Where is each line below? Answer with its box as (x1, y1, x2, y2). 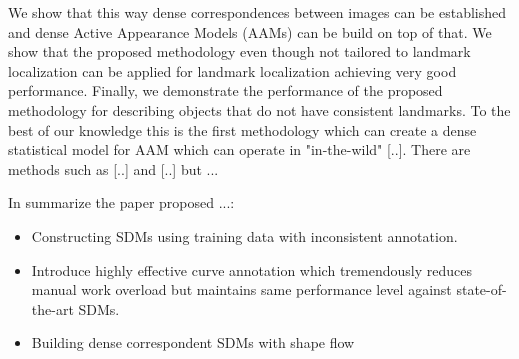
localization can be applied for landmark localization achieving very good (8, 60, 457, 81)
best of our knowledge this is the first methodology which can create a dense (8, 119, 477, 140)
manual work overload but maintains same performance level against (31, 279, 452, 300)
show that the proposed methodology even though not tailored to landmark (8, 41, 471, 62)
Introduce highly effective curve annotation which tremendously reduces (31, 259, 472, 280)
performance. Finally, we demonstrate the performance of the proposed (8, 80, 443, 101)
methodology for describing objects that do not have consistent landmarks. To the (8, 99, 511, 120)
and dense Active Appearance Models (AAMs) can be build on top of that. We (8, 21, 492, 42)
